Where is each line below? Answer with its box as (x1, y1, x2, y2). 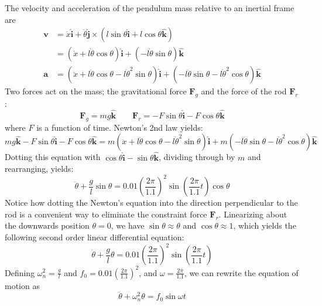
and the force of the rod (201, 85, 287, 97)
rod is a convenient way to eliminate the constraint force (5, 208, 207, 220)
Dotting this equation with (5, 151, 101, 163)
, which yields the (233, 219, 296, 232)
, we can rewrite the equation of (184, 266, 299, 278)
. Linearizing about (218, 208, 287, 220)
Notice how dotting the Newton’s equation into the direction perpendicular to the (5, 196, 298, 209)
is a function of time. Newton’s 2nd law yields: (36, 121, 203, 133)
